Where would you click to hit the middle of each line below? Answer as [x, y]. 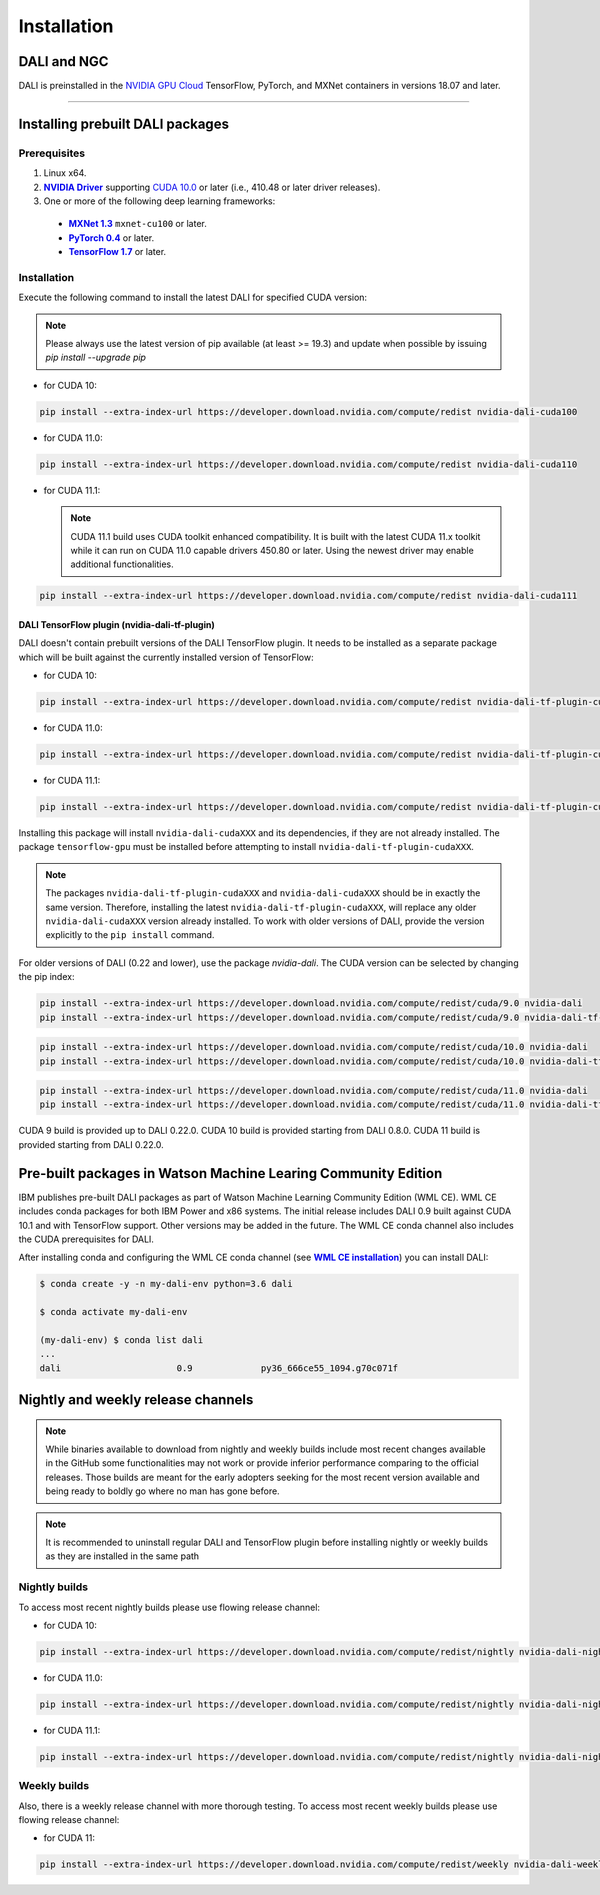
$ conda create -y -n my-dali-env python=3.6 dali [166, 1284]
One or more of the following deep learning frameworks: [159, 201]
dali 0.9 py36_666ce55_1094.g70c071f [219, 1368]
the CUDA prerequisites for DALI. [86, 1239]
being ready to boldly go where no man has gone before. [162, 1491]
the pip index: [46, 977]
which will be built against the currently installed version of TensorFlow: [166, 657]
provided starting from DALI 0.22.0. [91, 1144]
